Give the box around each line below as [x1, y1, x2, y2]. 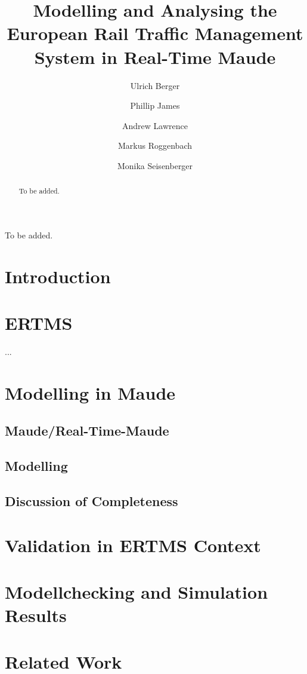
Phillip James [130, 99, 180, 112]
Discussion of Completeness [5, 491, 178, 510]
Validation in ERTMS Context [5, 532, 261, 557]
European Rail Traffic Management [7, 21, 303, 45]
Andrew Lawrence [122, 119, 188, 131]
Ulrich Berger [130, 79, 180, 91]
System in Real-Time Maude [34, 44, 276, 69]
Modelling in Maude [5, 380, 176, 405]
